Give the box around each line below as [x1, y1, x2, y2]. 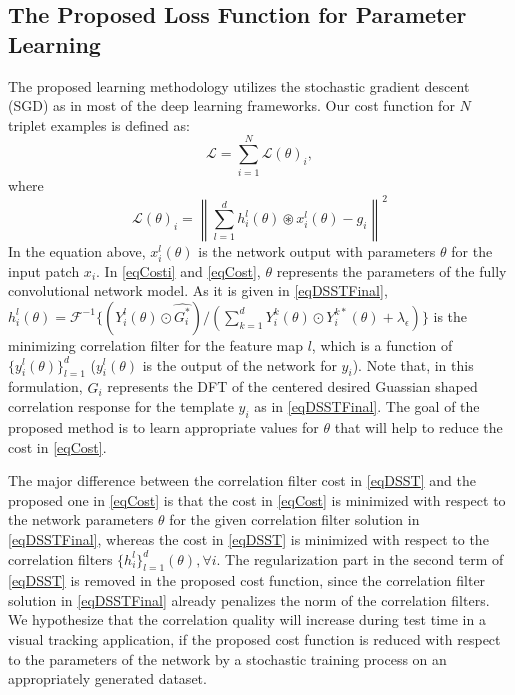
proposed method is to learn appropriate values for [8, 416, 319, 437]
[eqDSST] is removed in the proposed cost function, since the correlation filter [8, 570, 486, 591]
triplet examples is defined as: [8, 114, 190, 135]
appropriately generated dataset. [8, 668, 207, 689]
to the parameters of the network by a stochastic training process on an [8, 648, 447, 669]
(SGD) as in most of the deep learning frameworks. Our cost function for [8, 95, 455, 116]
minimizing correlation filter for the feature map [8, 334, 303, 355]
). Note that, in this [352, 354, 474, 375]
